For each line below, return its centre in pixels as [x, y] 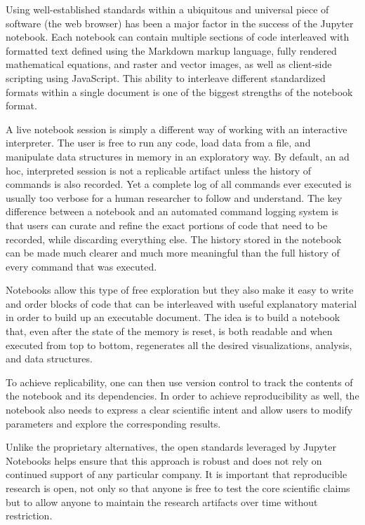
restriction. [29, 516]
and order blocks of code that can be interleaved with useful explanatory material [181, 303]
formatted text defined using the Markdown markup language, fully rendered [171, 50]
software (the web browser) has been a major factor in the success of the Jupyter [180, 23]
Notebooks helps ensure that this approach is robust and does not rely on [164, 460]
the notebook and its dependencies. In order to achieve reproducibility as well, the [182, 396]
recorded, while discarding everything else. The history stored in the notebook [174, 239]
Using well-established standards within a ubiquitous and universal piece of [167, 9]
